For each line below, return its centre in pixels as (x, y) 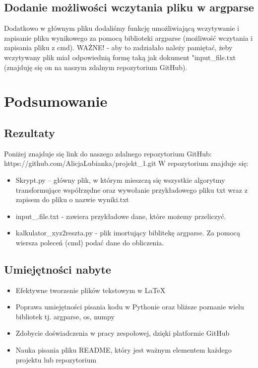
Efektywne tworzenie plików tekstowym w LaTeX (91, 290)
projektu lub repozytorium (56, 359)
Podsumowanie (56, 101)
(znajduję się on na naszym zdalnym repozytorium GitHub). (96, 67)
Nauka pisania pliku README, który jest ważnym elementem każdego (124, 350)
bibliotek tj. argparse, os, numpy (65, 316)
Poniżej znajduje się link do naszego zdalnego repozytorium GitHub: (108, 153)
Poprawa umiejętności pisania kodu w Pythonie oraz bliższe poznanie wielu (130, 307)
